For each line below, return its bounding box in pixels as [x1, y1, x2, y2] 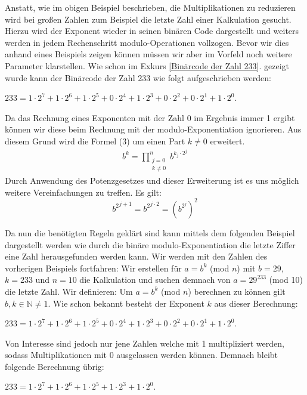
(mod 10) [269, 273, 303, 286]
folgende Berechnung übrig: [5, 360, 104, 372]
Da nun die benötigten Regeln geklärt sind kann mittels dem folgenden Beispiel [5, 226, 295, 239]
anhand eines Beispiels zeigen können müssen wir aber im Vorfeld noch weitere [5, 48, 292, 60]
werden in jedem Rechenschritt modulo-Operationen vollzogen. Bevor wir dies [5, 36, 289, 48]
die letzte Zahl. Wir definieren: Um [5, 285, 133, 297]
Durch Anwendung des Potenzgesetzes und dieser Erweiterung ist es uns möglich [5, 174, 299, 187]
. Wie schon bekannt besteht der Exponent [48, 297, 204, 309]
